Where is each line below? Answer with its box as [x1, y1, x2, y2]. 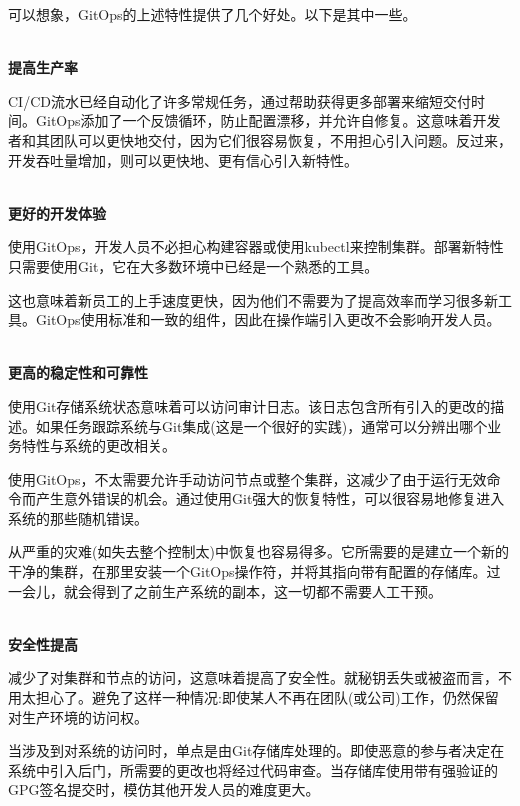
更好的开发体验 [8, 202, 106, 223]
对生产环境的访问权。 [8, 706, 148, 727]
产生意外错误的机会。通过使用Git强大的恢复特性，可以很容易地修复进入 [35, 488, 505, 509]
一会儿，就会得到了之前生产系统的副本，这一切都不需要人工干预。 [8, 580, 442, 601]
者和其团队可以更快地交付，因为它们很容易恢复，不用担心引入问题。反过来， [8, 129, 512, 150]
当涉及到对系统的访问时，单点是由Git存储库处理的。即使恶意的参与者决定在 [8, 740, 505, 761]
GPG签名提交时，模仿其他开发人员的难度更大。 [8, 779, 320, 800]
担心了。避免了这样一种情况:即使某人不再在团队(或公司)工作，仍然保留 [35, 687, 499, 708]
